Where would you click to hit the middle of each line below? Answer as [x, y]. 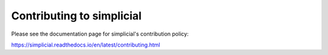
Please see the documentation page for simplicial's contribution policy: [100, 34]
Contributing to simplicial [77, 16]
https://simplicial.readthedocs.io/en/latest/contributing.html [86, 45]
